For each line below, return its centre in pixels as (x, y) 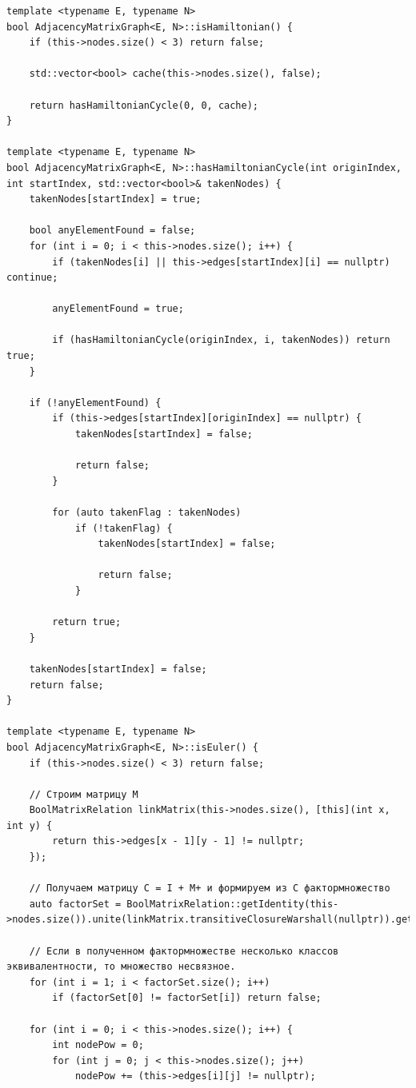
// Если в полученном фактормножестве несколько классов (184, 951)
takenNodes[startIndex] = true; (115, 199)
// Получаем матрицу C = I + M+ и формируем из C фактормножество (210, 889)
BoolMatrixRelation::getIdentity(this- (233, 904)
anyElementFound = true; (118, 309)
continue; (32, 278)
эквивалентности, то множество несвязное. (121, 967)
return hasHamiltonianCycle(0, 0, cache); (144, 105)
